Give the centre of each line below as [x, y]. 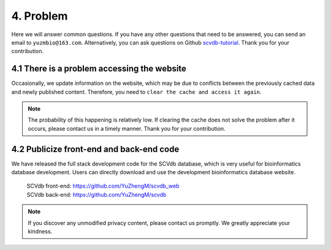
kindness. [40, 232]
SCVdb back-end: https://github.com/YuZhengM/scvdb [97, 194]
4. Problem [40, 16]
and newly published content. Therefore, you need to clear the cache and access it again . [136, 92]
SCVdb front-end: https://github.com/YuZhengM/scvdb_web [103, 186]
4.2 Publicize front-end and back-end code [95, 149]
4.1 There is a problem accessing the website [99, 69]
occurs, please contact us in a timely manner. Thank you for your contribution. [127, 128]
